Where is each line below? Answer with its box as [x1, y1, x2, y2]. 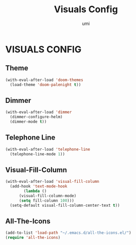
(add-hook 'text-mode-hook [10, 184, 67, 189]
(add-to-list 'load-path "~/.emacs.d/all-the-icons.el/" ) [5, 230, 131, 235]
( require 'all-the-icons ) [5, 235, 60, 240]
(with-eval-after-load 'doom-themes [5, 77, 83, 83]
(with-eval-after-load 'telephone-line [5, 147, 90, 152]
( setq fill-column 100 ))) [18, 198, 74, 203]
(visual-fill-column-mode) [18, 193, 77, 198]
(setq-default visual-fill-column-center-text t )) [10, 203, 120, 208]
